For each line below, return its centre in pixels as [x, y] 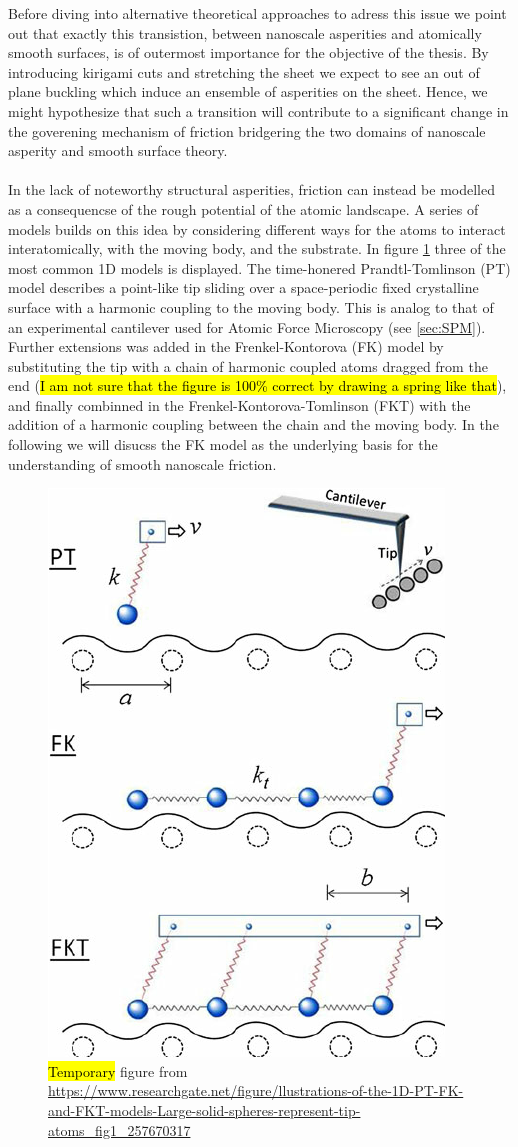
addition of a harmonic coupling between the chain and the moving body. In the [253, 424]
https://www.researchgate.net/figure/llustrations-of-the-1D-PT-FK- [256, 1090]
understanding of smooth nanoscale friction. [142, 463]
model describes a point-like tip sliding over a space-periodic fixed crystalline [243, 287]
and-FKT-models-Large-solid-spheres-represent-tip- [204, 1110]
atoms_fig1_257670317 [119, 1129]
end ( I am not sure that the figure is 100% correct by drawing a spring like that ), [257, 385]
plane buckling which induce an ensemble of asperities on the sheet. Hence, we [248, 91]
